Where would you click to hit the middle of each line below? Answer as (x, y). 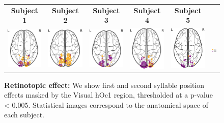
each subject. (24, 115)
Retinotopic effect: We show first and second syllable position (104, 85)
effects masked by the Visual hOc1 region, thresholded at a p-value (108, 95)
